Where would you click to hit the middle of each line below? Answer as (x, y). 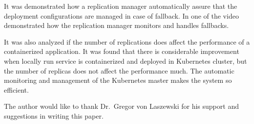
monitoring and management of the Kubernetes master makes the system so (118, 80)
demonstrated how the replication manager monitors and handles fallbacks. (116, 25)
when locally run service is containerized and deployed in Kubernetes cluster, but (126, 61)
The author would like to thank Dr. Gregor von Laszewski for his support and (121, 106)
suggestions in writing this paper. (54, 115)
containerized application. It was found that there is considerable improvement (122, 51)
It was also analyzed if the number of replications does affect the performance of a (127, 41)
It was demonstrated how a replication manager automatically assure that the (121, 6)
